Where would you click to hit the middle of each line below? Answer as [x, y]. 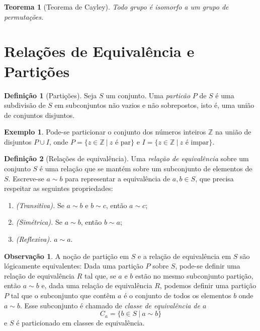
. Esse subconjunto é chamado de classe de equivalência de [110, 305]
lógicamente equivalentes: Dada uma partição [74, 266]
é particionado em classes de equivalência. [80, 323]
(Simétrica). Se [39, 222]
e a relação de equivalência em [185, 256]
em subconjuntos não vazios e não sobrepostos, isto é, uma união [154, 105]
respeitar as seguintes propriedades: [59, 188]
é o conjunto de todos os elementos [178, 295]
